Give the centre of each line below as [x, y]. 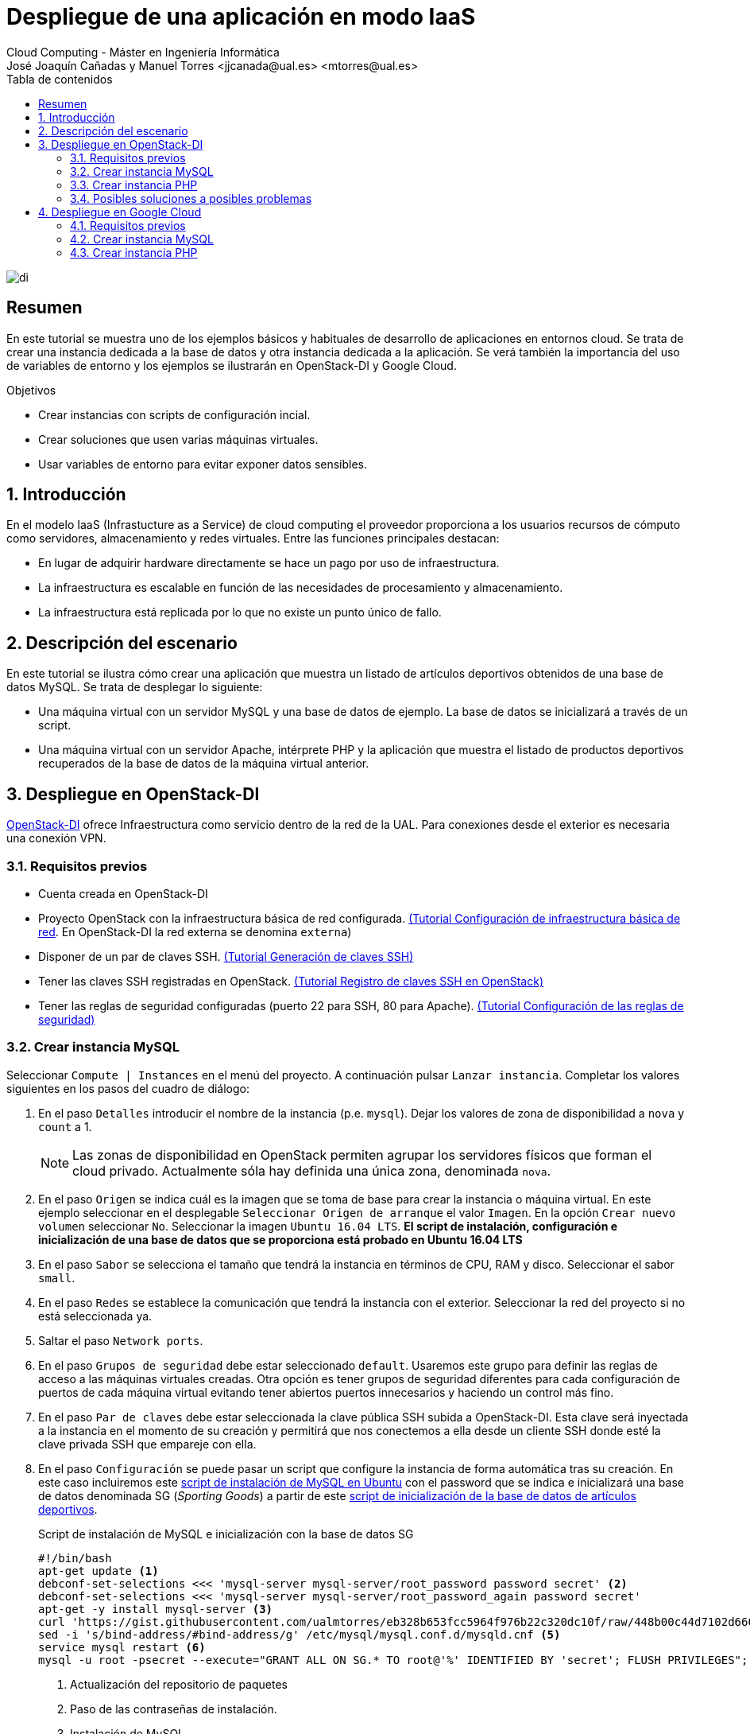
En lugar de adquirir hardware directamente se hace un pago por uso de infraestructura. [269, 563]
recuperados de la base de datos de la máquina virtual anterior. [204, 764]
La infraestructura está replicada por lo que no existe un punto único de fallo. [240, 612]
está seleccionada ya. [95, 1316]
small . [57, 1277]
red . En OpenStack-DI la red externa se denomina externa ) [195, 931]
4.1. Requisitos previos [128, 225]
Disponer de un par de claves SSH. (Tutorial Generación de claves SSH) [226, 956]
